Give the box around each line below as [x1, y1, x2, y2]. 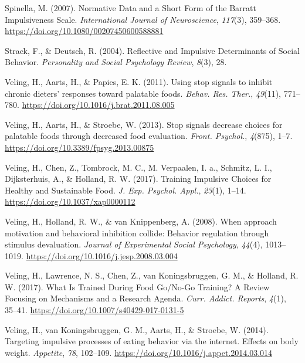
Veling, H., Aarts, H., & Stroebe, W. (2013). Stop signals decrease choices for [5, 118, 283, 130]
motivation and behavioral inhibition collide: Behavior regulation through [5, 226, 269, 239]
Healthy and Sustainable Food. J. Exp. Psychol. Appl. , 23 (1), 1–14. [5, 184, 246, 196]
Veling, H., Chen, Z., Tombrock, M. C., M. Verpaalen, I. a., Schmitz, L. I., [5, 161, 272, 173]
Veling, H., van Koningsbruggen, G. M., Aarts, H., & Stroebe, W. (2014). [5, 323, 269, 335]
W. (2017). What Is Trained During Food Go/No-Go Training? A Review [5, 280, 270, 293]
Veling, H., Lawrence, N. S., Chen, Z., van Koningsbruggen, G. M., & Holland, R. [5, 269, 299, 281]
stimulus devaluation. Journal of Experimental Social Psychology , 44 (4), [5, 238, 263, 250]
